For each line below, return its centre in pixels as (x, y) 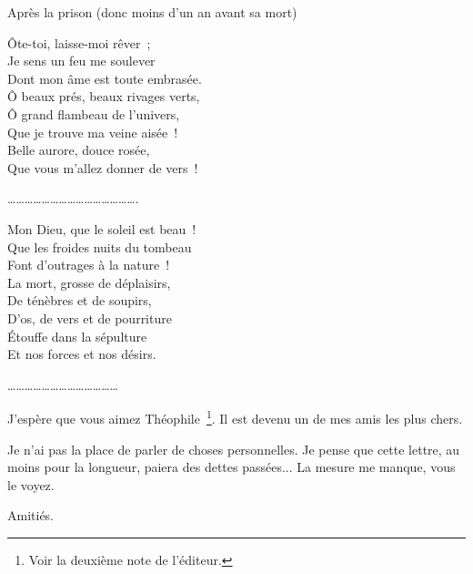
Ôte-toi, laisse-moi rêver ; (79, 42)
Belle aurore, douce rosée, (79, 150)
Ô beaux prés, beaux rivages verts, (104, 96)
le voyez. (31, 484)
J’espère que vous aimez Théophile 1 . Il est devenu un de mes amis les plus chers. (235, 417)
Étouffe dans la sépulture (77, 336)
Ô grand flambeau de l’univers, (94, 113)
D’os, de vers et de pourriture (90, 318)
